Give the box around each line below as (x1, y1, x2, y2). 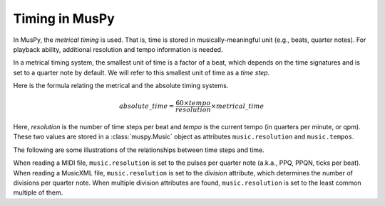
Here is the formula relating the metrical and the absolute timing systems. (13, 82, 229, 90)
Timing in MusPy (13, 11, 115, 26)
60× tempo (175, 99, 211, 107)
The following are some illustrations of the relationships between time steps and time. (13, 146, 265, 154)
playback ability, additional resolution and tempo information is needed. (13, 45, 223, 53)
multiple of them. (13, 188, 63, 197)
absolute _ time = (118, 102, 175, 110)
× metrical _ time (210, 102, 265, 110)
